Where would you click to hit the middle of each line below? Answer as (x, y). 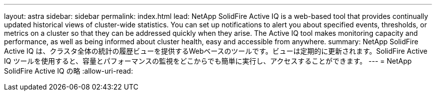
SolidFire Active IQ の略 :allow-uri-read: (69, 71)
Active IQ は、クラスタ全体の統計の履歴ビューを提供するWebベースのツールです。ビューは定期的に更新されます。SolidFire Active (216, 51)
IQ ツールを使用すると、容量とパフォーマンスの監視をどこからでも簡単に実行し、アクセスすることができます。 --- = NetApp (208, 61)
